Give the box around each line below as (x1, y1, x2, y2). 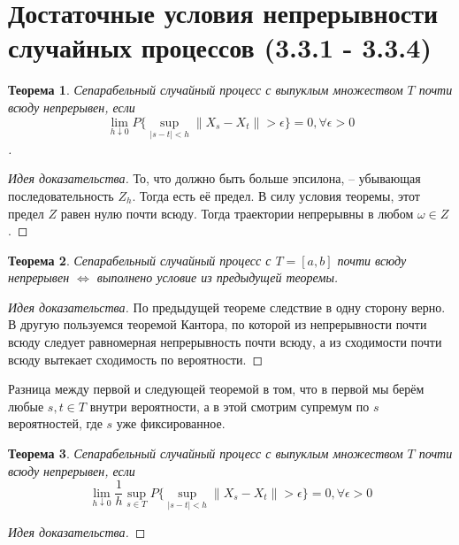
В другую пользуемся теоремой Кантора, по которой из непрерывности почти (8, 315, 427, 334)
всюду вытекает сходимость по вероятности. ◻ (8, 349, 264, 368)
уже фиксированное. (116, 414, 226, 433)
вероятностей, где (8, 414, 103, 433)
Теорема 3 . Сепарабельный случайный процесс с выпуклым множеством (8, 444, 403, 463)
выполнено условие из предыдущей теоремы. (96, 268, 339, 287)
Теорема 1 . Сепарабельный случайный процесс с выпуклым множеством (8, 81, 403, 99)
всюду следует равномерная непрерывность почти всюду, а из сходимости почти (8, 333, 442, 351)
